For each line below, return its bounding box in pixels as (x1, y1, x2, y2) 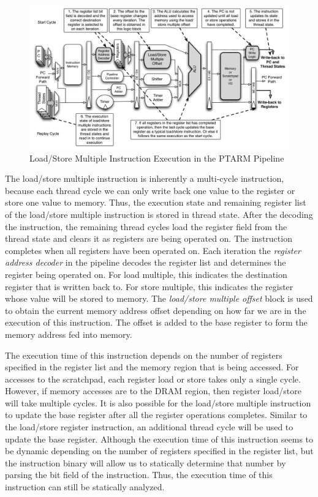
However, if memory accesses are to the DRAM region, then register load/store (5, 384, 301, 397)
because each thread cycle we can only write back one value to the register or (5, 184, 295, 196)
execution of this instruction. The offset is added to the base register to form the (5, 316, 308, 329)
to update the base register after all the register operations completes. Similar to (5, 408, 308, 421)
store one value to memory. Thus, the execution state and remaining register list (5, 196, 306, 209)
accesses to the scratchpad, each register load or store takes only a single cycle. (5, 372, 301, 385)
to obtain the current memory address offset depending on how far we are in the (5, 304, 306, 316)
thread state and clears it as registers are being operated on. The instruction (5, 232, 292, 245)
